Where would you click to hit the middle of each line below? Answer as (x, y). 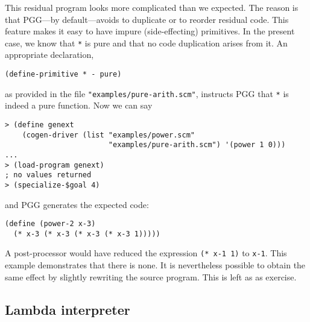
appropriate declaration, (49, 55)
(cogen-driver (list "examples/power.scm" (108, 135)
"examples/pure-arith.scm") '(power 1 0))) (197, 145)
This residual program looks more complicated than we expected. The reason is (152, 7)
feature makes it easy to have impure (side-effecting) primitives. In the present (150, 31)
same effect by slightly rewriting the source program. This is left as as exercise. (151, 276)
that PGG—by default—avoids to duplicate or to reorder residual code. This (147, 19)
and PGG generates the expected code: (77, 204)
